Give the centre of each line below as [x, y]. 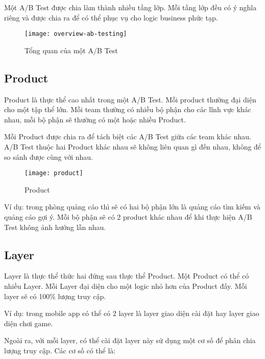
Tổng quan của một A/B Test [71, 50]
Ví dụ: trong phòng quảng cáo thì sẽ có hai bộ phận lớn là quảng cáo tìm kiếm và [132, 207]
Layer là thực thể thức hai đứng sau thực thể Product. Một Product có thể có [127, 276]
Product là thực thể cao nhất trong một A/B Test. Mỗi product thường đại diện [130, 99]
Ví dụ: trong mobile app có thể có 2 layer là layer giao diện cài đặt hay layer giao [132, 313]
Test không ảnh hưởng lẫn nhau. [55, 227]
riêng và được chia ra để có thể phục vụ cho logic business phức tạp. [111, 17]
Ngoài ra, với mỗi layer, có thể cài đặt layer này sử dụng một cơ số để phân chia [130, 340]
